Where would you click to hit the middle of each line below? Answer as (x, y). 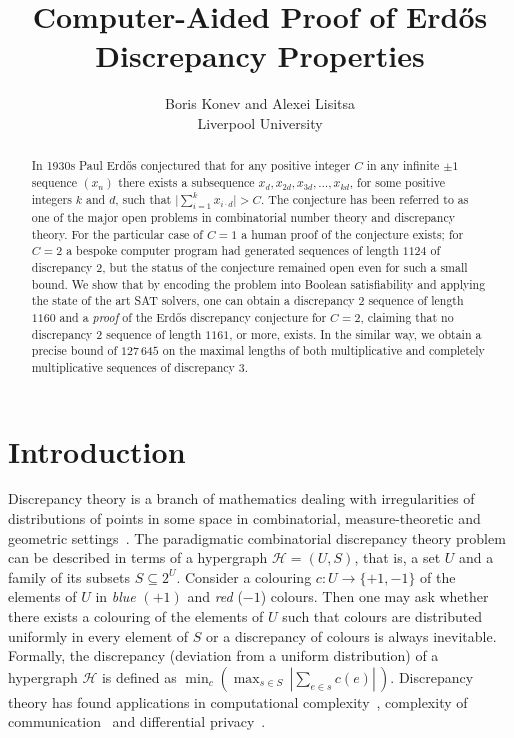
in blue (115, 596)
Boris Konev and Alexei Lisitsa (260, 103)
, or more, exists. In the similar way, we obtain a (355, 333)
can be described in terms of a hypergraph (138, 557)
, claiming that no (407, 316)
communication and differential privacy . (137, 721)
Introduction (97, 450)
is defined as (139, 676)
